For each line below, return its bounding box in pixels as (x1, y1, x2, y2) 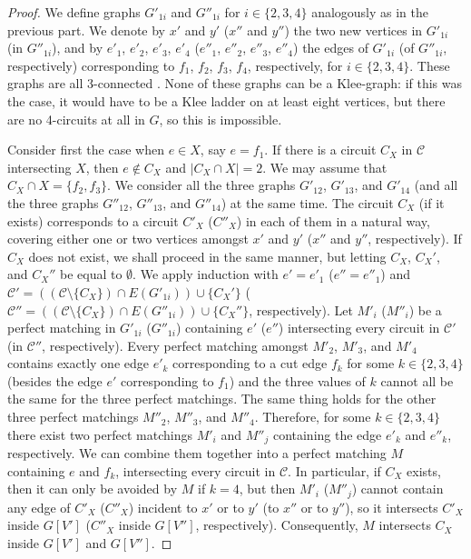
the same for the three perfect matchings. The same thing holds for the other (7, 389, 437, 408)
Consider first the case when (7, 140, 164, 159)
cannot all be (380, 371, 454, 390)
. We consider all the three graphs (107, 175, 296, 195)
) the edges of (293, 38, 368, 57)
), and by (52, 38, 103, 57)
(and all (414, 175, 458, 195)
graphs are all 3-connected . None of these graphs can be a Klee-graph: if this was (7, 74, 463, 93)
